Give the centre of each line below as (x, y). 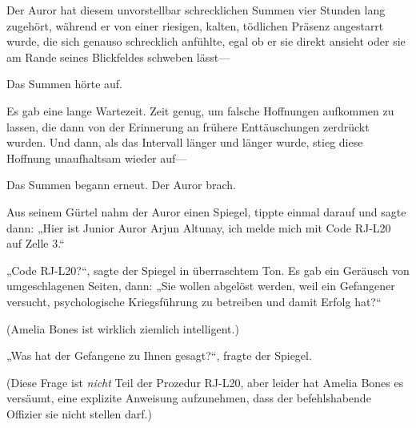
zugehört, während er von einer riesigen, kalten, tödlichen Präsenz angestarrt (195, 25)
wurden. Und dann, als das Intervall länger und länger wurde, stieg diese (185, 142)
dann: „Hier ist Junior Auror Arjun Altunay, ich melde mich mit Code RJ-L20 (199, 227)
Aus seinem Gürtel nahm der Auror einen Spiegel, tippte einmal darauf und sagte (206, 211)
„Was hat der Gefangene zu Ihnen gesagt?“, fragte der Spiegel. (159, 355)
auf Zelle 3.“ (36, 243)
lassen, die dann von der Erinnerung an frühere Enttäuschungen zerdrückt (188, 126)
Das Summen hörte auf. (64, 84)
